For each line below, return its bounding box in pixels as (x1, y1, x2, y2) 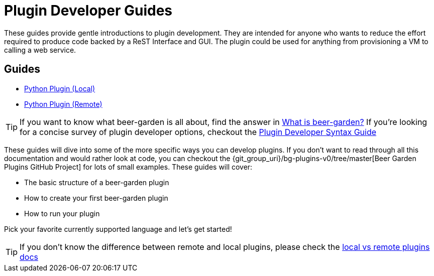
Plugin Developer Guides (4, 2, 173, 19)
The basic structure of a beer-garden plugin (24, 178, 169, 187)
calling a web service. (4, 45, 76, 54)
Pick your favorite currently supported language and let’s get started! (4, 224, 232, 233)
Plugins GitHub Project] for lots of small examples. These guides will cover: (4, 162, 253, 171)
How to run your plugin (24, 209, 100, 218)
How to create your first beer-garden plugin (24, 193, 168, 202)
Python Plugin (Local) (24, 84, 95, 93)
